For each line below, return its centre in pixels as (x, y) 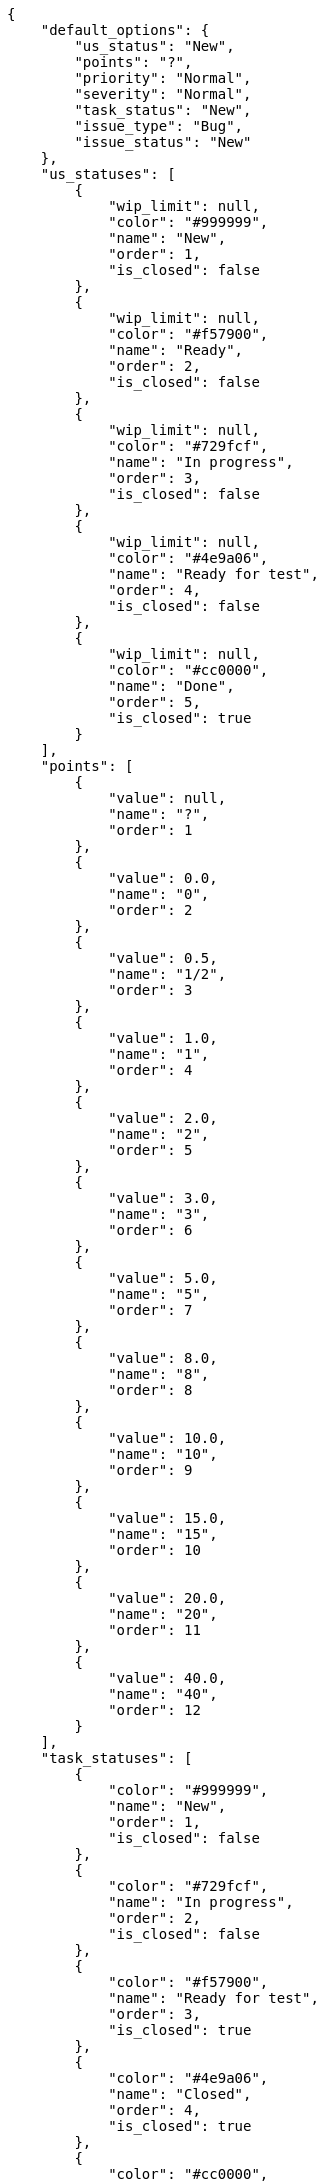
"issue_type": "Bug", (159, 126)
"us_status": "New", (154, 46)
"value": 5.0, (163, 1278)
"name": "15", (163, 1534)
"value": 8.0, (163, 1358)
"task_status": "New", (163, 110)
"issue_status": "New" (163, 142)
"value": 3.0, (163, 1198)
